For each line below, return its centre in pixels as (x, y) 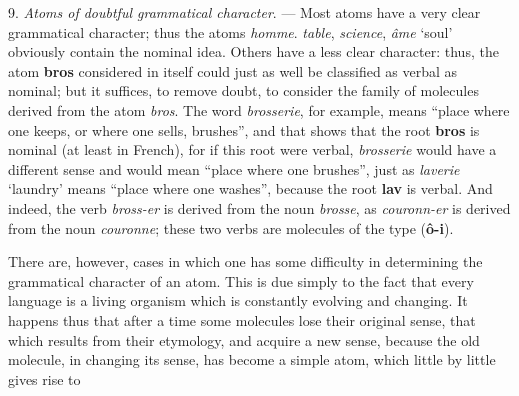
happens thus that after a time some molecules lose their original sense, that (242, 319)
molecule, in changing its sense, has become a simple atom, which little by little (252, 359)
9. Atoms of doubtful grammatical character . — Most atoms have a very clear (244, 12)
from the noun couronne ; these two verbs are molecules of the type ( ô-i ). (231, 227)
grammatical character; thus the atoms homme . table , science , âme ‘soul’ (230, 31)
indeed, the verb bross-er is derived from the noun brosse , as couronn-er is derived (259, 207)
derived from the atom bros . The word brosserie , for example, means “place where (259, 109)
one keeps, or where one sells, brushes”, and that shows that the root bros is (244, 129)
